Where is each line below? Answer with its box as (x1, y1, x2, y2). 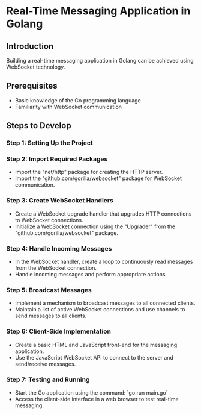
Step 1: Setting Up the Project (6, 139, 93, 147)
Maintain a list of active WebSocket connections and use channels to (14, 306, 185, 313)
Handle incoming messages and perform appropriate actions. (14, 271, 167, 278)
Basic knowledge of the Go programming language (14, 96, 141, 104)
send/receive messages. (14, 360, 76, 367)
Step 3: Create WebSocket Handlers (6, 196, 114, 205)
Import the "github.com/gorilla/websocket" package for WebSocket (14, 175, 182, 182)
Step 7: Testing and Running (6, 375, 90, 384)
